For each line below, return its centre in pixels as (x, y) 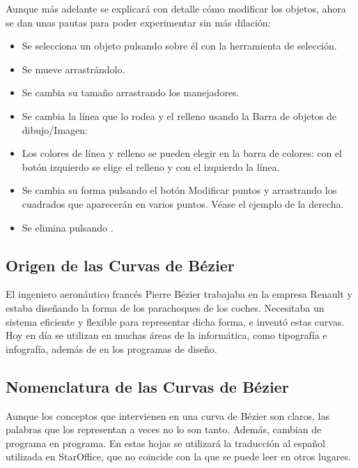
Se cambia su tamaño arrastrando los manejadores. (131, 92)
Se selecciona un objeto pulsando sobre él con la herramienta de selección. (179, 46)
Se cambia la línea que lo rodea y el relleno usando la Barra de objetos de (179, 115)
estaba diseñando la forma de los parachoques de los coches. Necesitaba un (165, 307)
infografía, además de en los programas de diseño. (111, 348)
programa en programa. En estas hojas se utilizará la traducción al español (165, 443)
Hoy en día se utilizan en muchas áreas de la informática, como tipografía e (166, 335)
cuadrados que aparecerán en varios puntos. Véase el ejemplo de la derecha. (183, 203)
